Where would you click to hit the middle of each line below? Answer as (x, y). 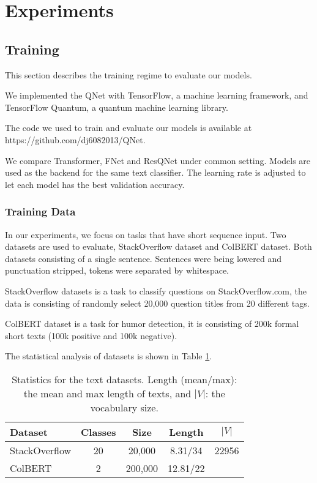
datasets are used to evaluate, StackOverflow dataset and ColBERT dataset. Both (158, 246)
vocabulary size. (124, 407)
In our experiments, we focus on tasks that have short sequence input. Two (146, 234)
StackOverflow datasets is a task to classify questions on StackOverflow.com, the (156, 290)
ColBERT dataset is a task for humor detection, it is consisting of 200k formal (152, 324)
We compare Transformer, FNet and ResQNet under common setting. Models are (158, 160)
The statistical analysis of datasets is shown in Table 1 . (109, 356)
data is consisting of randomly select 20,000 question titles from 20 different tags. (157, 303)
